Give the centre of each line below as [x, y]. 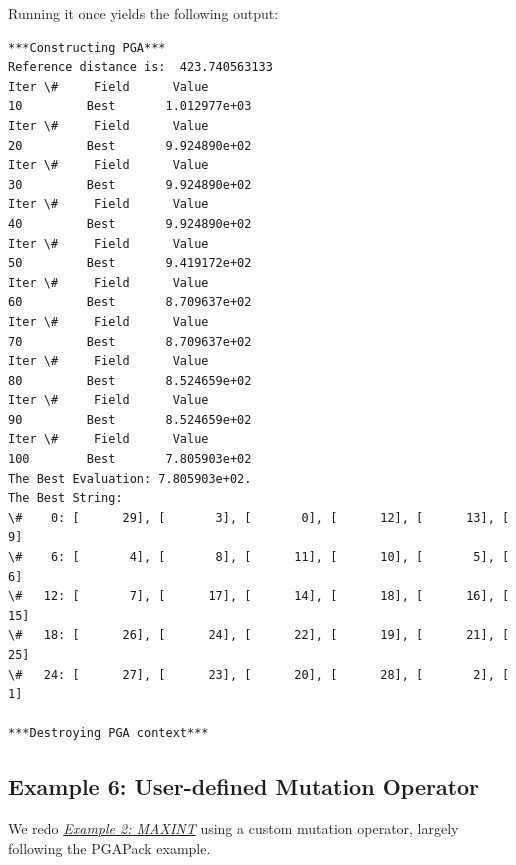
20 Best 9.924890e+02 [130, 145]
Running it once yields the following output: [143, 13]
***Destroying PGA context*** [108, 733]
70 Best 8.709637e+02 [130, 341]
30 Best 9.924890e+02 [130, 184]
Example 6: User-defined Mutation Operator [244, 786]
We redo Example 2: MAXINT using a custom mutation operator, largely [233, 828]
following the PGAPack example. [109, 847]
